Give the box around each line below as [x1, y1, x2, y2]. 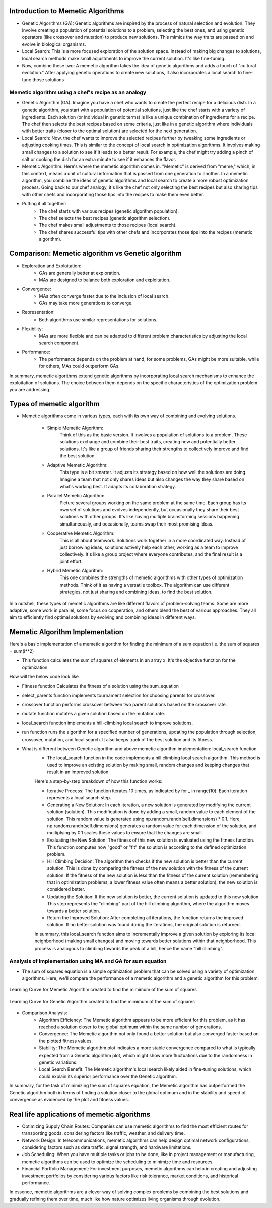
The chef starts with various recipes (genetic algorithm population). [39, 207, 179, 214]
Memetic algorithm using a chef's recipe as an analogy [9, 89, 147, 96]
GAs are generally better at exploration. [39, 270, 121, 276]
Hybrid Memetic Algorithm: [47, 568, 103, 574]
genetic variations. [39, 1059, 78, 1065]
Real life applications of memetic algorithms [9, 1110, 151, 1118]
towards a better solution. [47, 908, 100, 914]
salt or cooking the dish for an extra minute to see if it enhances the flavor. [22, 156, 176, 162]
